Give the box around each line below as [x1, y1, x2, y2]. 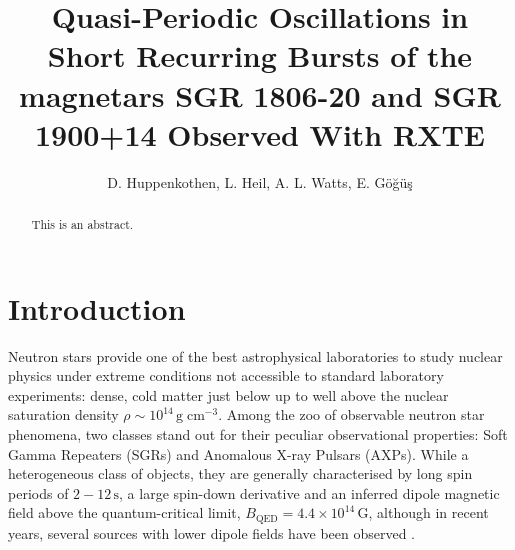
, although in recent [368, 502, 489, 523]
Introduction [8, 287, 186, 328]
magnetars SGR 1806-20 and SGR [19, 74, 501, 115]
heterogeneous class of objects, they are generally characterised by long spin [8, 463, 473, 484]
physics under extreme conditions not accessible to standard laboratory [8, 365, 444, 386]
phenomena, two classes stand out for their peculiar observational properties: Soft [8, 424, 508, 445]
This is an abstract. [31, 216, 134, 233]
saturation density [8, 404, 119, 425]
